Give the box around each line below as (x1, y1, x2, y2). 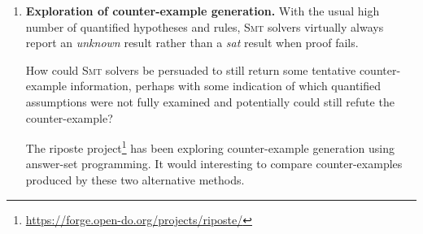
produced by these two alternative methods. (25, 171, 245, 188)
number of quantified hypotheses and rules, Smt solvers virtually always (25, 18, 384, 35)
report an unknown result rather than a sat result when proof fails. (25, 34, 359, 51)
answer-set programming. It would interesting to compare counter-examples (25, 155, 403, 172)
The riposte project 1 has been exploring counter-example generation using (25, 137, 395, 156)
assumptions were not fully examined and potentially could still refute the (25, 93, 395, 110)
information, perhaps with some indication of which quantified (70, 77, 382, 94)
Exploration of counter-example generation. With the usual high (25, 2, 380, 19)
